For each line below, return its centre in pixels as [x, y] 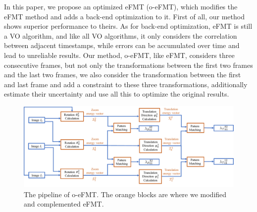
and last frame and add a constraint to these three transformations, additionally [126, 84]
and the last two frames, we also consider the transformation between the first [123, 75]
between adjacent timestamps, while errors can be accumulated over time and [122, 45]
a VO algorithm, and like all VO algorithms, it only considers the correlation [121, 35]
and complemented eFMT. [64, 204]
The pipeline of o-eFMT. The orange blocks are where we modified [125, 194]
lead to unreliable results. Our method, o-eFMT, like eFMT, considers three [119, 55]
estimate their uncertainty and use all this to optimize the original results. [117, 94]
